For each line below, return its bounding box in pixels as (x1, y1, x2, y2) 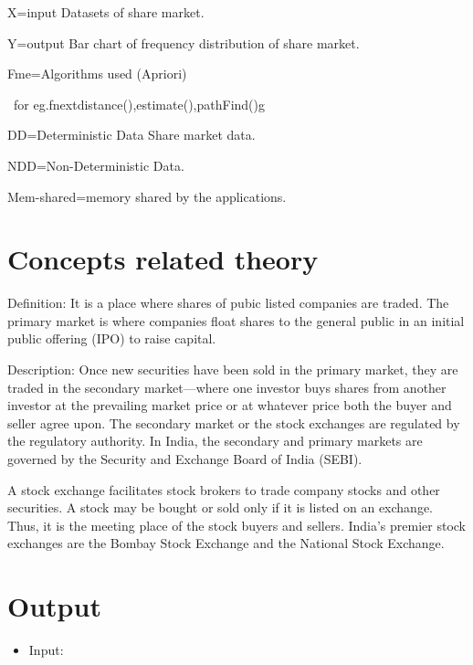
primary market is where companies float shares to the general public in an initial (7, 311, 465, 330)
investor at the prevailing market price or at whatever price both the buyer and (7, 396, 452, 415)
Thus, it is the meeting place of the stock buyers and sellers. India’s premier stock (7, 515, 466, 534)
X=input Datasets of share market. (7, 3, 205, 21)
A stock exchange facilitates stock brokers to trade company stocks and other (7, 480, 440, 499)
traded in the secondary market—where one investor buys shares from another (7, 377, 447, 396)
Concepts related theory (7, 240, 319, 278)
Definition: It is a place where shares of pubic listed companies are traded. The (7, 293, 449, 312)
